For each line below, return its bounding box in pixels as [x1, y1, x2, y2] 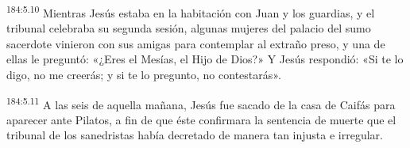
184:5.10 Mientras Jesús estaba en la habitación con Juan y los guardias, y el [6, 2, 375, 21]
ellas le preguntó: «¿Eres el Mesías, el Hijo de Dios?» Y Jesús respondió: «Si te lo [6, 51, 404, 67]
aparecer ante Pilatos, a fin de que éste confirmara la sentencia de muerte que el [6, 111, 396, 127]
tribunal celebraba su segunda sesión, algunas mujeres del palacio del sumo [6, 20, 371, 36]
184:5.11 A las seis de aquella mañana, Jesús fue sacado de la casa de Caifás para [6, 93, 396, 112]
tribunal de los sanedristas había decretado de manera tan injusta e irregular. [6, 127, 383, 143]
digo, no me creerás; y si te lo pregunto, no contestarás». [6, 66, 281, 83]
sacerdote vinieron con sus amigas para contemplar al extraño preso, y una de [6, 35, 385, 51]
